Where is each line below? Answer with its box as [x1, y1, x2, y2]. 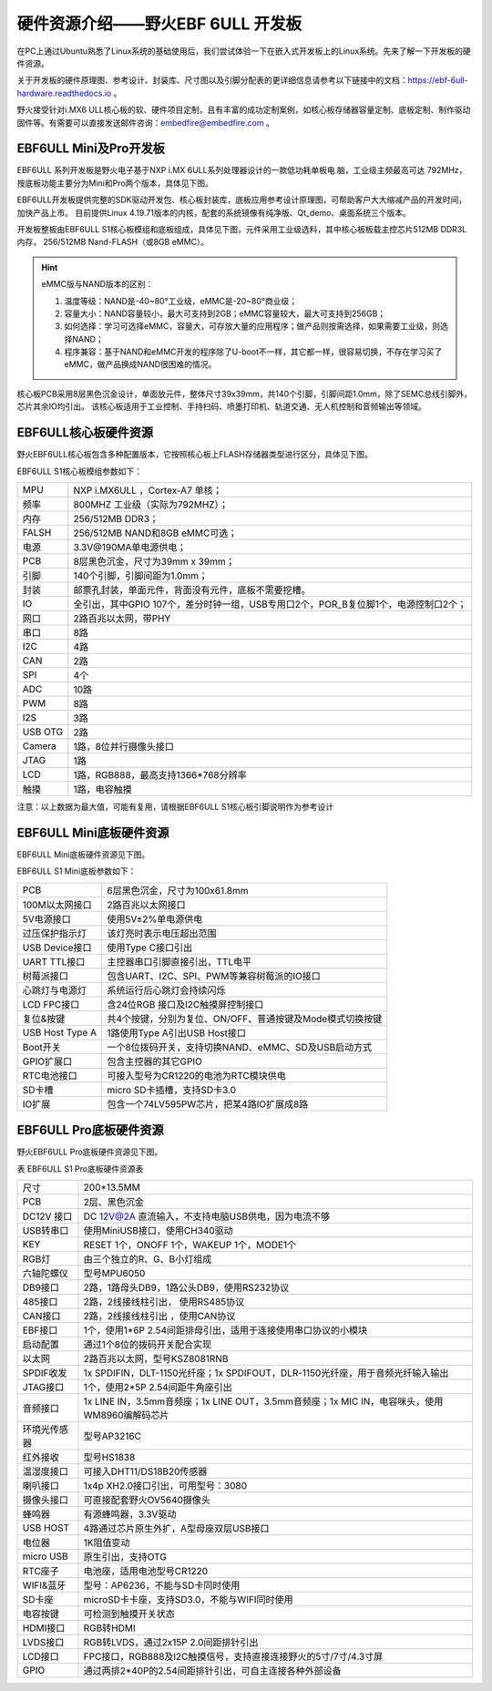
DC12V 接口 [22, 1210, 73, 1223]
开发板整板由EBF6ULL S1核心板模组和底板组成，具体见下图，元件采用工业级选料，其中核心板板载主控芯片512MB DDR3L [16, 223, 467, 234]
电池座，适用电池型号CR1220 [83, 1564, 209, 1577]
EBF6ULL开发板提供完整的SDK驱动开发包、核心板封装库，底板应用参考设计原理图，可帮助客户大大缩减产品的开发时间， [16, 194, 467, 205]
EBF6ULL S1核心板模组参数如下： [16, 466, 143, 477]
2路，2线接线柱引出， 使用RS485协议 [83, 1295, 245, 1307]
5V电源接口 [22, 912, 72, 925]
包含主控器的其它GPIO [107, 1055, 202, 1068]
